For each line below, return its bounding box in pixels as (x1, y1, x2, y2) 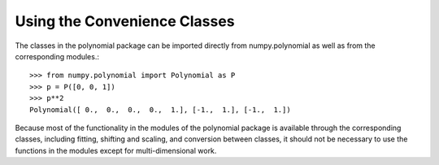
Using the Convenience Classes (15, 12, 235, 30)
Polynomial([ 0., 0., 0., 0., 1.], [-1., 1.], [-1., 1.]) (29, 105, 292, 114)
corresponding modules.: (15, 51, 99, 61)
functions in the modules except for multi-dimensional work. (15, 145, 217, 155)
